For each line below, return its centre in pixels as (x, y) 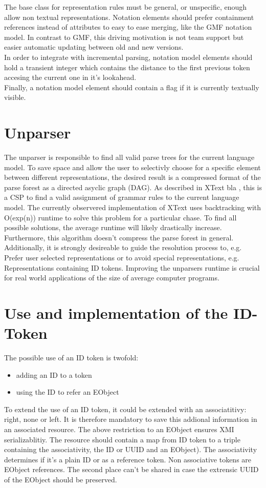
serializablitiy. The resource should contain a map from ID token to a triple (122, 439)
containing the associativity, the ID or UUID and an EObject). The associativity (131, 449)
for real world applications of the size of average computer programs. (112, 278)
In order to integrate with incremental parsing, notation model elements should (128, 57)
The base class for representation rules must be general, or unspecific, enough (126, 7)
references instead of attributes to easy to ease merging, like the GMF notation (128, 27)
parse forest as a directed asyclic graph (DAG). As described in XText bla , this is (133, 187)
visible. (15, 97)
